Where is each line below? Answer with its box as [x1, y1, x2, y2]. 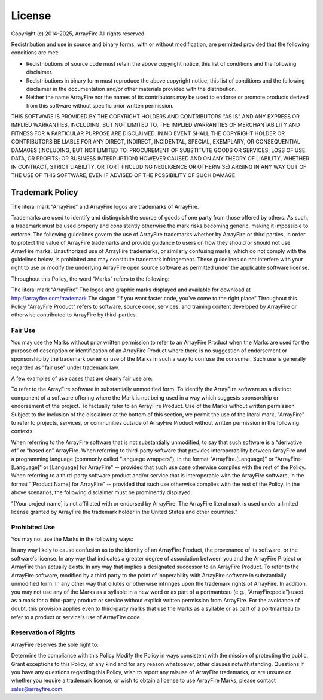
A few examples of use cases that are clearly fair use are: [11, 375, 153, 382]
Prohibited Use [11, 523, 55, 531]
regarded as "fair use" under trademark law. [11, 364, 120, 371]
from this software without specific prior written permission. [26, 102, 174, 109]
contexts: [11, 428, 34, 435]
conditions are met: [11, 49, 59, 56]
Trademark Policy [11, 187, 78, 197]
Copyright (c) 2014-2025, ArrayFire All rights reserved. [11, 30, 146, 37]
